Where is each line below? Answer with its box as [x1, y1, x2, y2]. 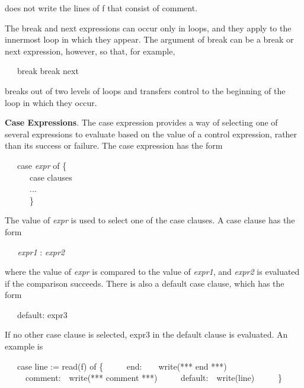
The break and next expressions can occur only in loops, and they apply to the [5, 21, 292, 34]
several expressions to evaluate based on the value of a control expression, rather [5, 127, 297, 140]
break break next [17, 65, 79, 77]
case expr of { [17, 159, 67, 171]
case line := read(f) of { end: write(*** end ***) [17, 360, 227, 372]
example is [5, 340, 43, 352]
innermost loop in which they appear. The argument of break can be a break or [5, 33, 294, 46]
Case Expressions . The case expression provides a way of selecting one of [5, 116, 278, 129]
